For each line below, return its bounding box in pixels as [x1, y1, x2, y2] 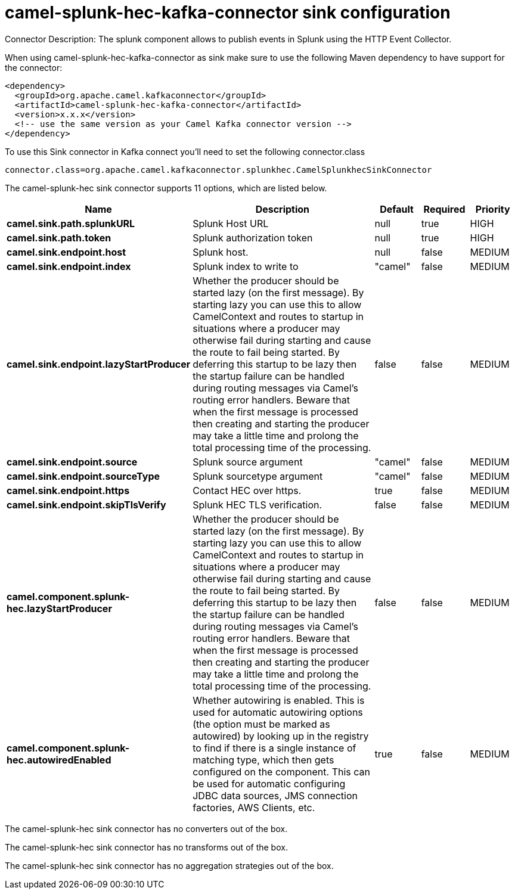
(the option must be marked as [193, 718, 330, 730]
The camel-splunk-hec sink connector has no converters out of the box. [5, 823, 288, 834]
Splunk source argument [193, 455, 303, 468]
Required [423, 203, 466, 215]
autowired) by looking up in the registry [193, 730, 369, 742]
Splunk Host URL [193, 217, 269, 229]
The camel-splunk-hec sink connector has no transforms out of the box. [5, 842, 288, 852]
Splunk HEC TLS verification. [193, 498, 322, 511]
